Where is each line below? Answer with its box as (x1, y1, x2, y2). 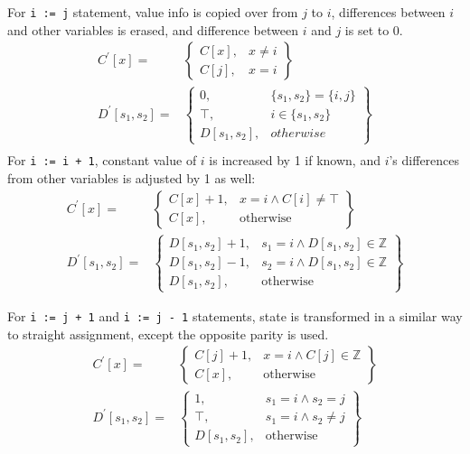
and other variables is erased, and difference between (7, 20, 298, 39)
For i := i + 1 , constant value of (7, 151, 197, 170)
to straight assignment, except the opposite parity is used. (7, 324, 329, 343)
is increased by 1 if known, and (209, 151, 381, 170)
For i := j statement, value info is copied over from (7, 3, 298, 21)
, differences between (331, 3, 446, 21)
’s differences (389, 151, 460, 170)
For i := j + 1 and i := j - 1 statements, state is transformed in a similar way (7, 306, 463, 325)
